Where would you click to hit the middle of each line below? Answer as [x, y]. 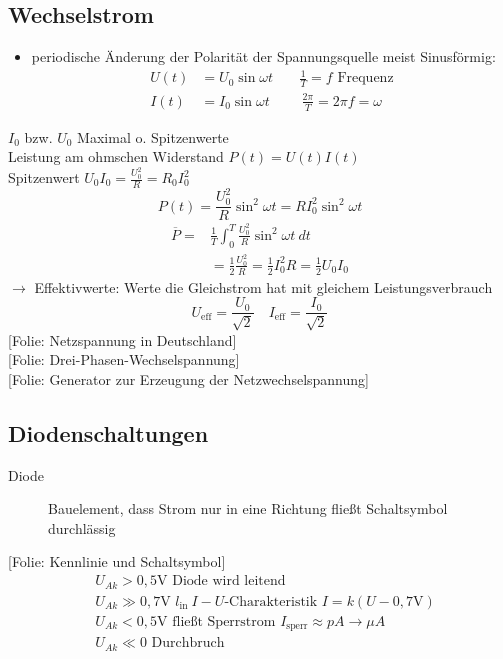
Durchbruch [188, 643]
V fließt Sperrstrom [216, 621]
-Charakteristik [271, 601]
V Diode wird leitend [221, 581]
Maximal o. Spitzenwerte [153, 136]
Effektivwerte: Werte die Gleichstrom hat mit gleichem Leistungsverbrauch [263, 286]
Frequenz [365, 78]
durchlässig [82, 527]
